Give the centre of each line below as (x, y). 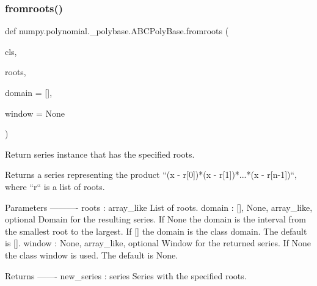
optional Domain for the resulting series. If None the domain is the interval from (156, 219)
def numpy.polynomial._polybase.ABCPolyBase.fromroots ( (117, 31)
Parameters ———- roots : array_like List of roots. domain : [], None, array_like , (159, 207)
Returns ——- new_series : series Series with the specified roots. (126, 275)
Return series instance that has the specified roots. (100, 154)
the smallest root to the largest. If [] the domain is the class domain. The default (156, 231)
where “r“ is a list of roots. (55, 186)
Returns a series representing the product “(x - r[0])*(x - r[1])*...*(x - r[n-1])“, (151, 174)
